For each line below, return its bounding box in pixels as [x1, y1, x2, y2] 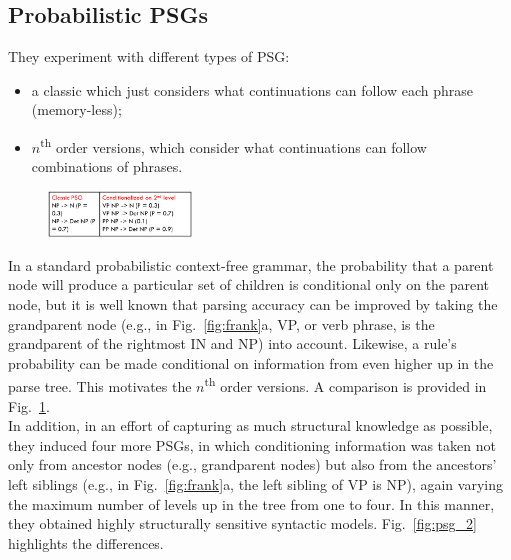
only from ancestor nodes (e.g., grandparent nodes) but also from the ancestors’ [8, 454, 497, 475]
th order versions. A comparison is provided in [204, 373, 487, 397]
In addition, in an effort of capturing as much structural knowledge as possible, [8, 415, 493, 436]
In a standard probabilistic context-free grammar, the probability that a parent [8, 254, 494, 275]
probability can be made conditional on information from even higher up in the [8, 352, 494, 373]
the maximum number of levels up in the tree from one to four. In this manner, [8, 493, 495, 514]
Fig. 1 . [8, 395, 50, 416]
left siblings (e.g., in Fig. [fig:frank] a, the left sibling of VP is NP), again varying [8, 474, 503, 495]
